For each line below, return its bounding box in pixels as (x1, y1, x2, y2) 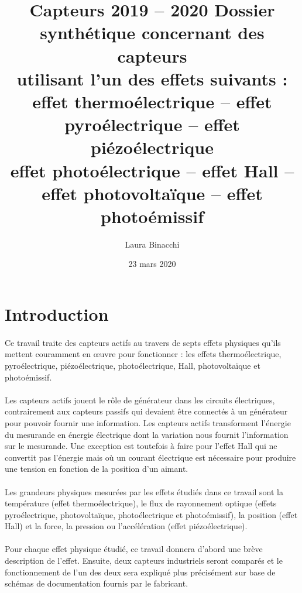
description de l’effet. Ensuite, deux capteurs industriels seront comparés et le (5, 554, 283, 567)
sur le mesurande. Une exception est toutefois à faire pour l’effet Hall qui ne (5, 440, 277, 452)
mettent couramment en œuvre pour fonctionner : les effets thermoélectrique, (5, 348, 282, 360)
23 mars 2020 (128, 258, 176, 270)
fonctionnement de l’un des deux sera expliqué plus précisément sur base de (5, 565, 276, 578)
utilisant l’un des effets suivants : (16, 66, 288, 90)
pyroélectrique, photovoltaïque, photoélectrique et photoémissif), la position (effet (5, 508, 298, 520)
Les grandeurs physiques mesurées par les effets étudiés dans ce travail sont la (5, 485, 283, 498)
